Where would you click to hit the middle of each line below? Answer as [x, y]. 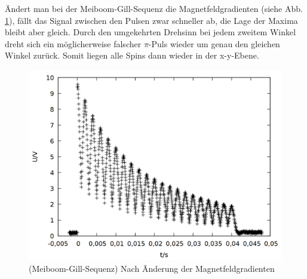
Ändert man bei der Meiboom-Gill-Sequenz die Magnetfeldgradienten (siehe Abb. [154, 8]
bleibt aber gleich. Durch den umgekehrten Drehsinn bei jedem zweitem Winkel [151, 32]
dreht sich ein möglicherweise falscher [73, 43]
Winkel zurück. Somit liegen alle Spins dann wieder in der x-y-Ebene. [132, 55]
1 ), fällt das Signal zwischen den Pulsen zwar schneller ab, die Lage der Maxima [151, 20]
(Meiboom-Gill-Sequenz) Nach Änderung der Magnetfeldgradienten [152, 268]
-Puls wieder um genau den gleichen [214, 43]
